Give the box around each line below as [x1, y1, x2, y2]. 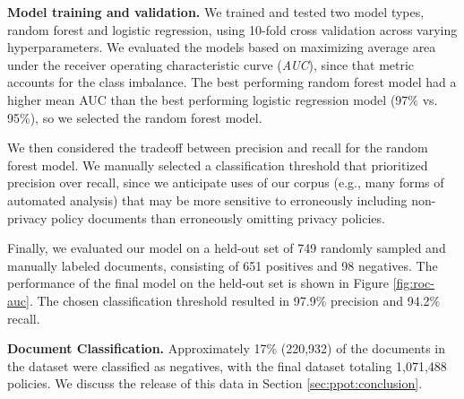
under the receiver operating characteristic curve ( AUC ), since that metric [7, 55, 415, 74]
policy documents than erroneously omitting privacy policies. [51, 208, 385, 227]
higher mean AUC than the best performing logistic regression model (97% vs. [7, 90, 438, 108]
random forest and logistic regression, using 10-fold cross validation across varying [7, 20, 458, 39]
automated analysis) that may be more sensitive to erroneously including [7, 190, 408, 209]
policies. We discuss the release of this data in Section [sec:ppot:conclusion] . [7, 374, 423, 393]
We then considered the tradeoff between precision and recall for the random [7, 138, 428, 157]
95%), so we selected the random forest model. [7, 108, 262, 126]
